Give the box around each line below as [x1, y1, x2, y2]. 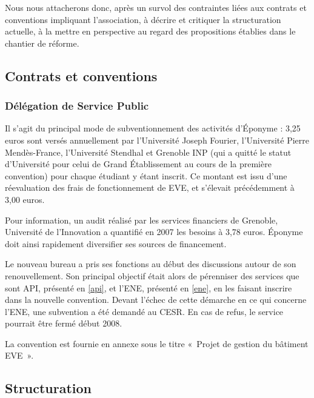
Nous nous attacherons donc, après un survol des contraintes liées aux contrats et [5, 1, 307, 13]
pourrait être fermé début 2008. [5, 317, 122, 330]
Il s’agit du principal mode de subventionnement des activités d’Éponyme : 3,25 [5, 122, 301, 134]
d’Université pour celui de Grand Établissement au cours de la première [5, 158, 272, 170]
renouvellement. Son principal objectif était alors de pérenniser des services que [5, 269, 299, 282]
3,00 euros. [5, 193, 45, 205]
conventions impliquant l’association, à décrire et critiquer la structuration [5, 13, 281, 25]
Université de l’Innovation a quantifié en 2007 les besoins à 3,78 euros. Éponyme [5, 225, 303, 238]
